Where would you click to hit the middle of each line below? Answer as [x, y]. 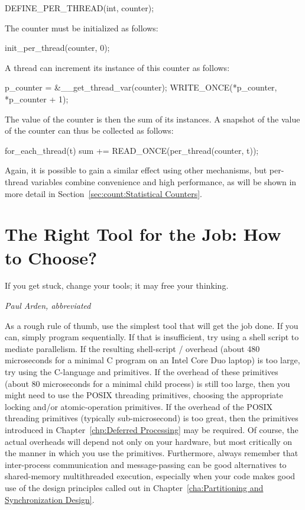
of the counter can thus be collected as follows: [89, 130]
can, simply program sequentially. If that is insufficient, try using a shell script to [152, 337]
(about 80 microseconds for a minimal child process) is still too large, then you [147, 383]
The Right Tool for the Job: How [143, 234]
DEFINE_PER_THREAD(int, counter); [80, 8]
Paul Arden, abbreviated [48, 306]
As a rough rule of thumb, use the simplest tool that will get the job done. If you [152, 325]
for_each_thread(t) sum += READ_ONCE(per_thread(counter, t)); [132, 150]
